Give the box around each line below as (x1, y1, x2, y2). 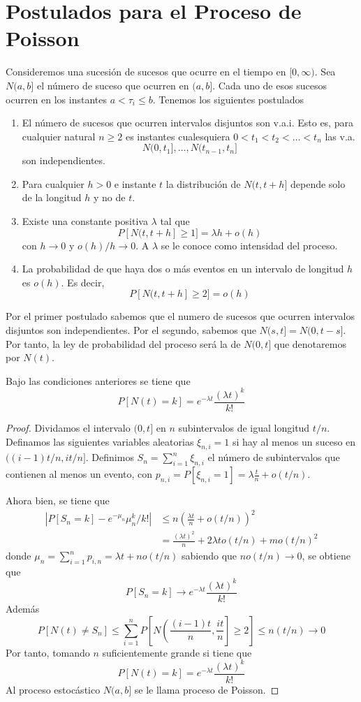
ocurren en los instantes (6, 92, 107, 106)
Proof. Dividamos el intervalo (6, 420, 131, 434)
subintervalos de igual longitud (178, 420, 310, 434)
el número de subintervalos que (207, 450, 340, 465)
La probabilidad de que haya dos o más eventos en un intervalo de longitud (22, 261, 344, 276)
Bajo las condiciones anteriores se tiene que (6, 373, 191, 388)
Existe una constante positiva (22, 214, 148, 228)
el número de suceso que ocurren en (36, 78, 189, 92)
